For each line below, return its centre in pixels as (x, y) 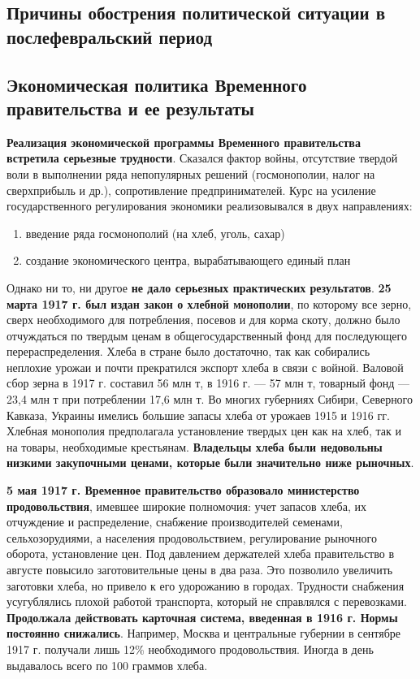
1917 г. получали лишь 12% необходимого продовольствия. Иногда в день (190, 649)
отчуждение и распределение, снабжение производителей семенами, (175, 522)
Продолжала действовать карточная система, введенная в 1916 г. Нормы (202, 617)
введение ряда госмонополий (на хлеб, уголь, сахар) (155, 233)
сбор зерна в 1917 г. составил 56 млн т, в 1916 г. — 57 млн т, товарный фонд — (208, 383)
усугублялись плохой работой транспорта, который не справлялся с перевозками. (207, 601)
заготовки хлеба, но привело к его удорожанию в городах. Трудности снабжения (206, 585)
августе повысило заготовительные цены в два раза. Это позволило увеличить (200, 570)
